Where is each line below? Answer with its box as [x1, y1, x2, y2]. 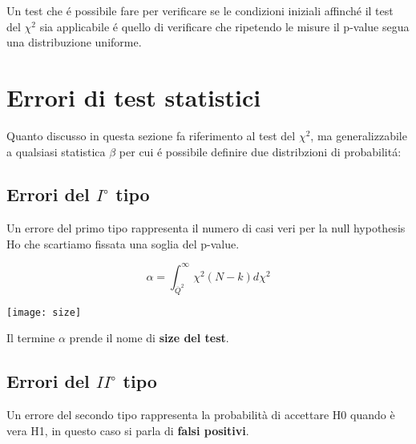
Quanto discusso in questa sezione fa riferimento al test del [6, 127, 296, 143]
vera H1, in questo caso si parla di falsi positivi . [6, 422, 249, 438]
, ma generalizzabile [310, 127, 407, 143]
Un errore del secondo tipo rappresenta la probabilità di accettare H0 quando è [6, 406, 395, 423]
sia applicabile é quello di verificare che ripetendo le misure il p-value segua [39, 18, 410, 34]
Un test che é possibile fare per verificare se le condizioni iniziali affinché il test [6, 2, 394, 18]
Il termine [6, 329, 55, 346]
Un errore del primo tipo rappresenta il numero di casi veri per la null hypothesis [6, 220, 406, 236]
